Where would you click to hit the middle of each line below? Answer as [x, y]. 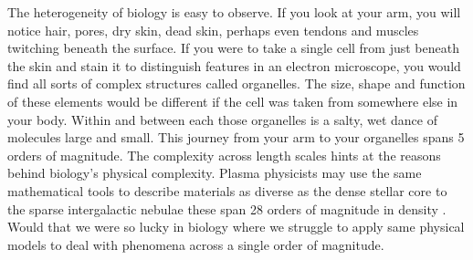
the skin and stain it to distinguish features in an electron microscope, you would [234, 65]
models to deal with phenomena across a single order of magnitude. [196, 244]
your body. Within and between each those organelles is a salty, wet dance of [222, 119]
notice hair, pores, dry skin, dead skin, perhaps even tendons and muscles [213, 30]
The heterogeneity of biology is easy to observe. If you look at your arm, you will [234, 12]
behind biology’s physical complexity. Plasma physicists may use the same [215, 173]
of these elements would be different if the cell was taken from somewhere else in [233, 101]
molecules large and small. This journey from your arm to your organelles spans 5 [236, 137]
